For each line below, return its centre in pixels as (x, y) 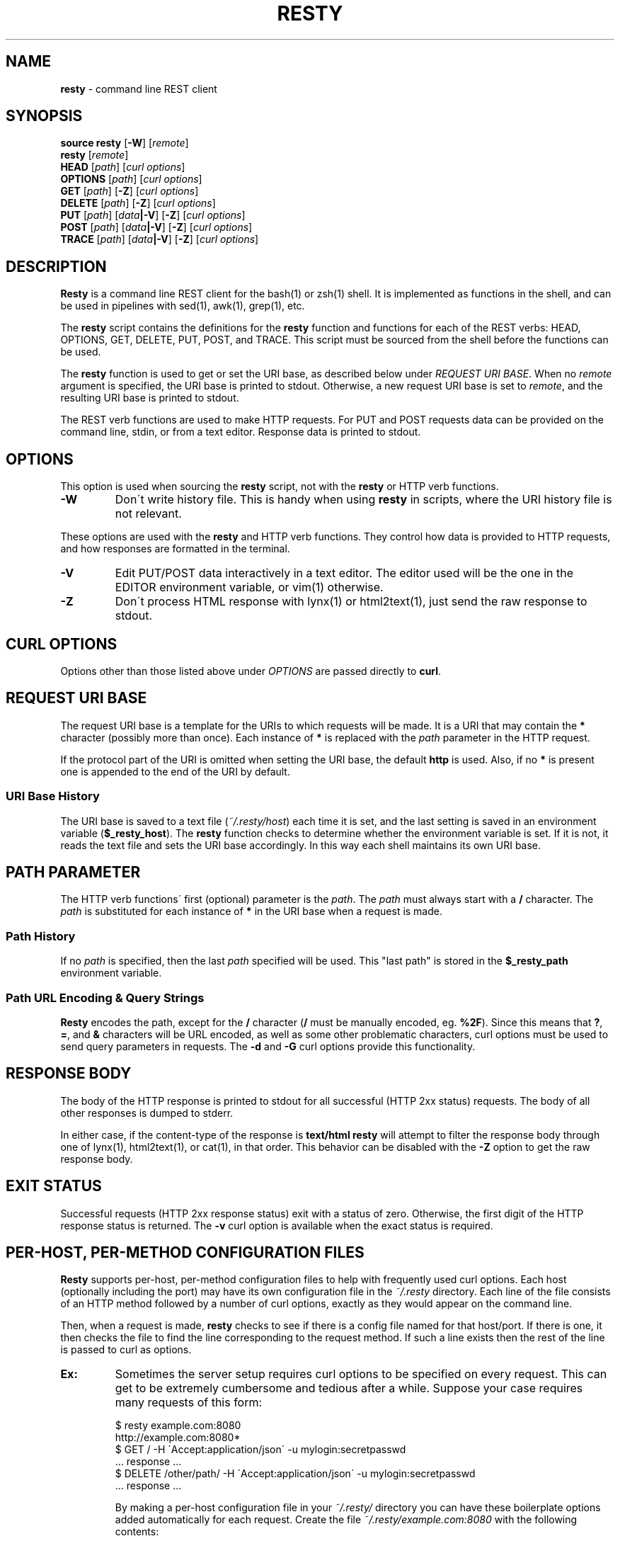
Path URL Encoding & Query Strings (105, 997)
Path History (41, 936)
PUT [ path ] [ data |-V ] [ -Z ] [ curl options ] (153, 215)
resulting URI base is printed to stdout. (150, 398)
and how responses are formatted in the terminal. (175, 549)
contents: (137, 1532)
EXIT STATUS (54, 1186)
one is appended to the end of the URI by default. (175, 771)
